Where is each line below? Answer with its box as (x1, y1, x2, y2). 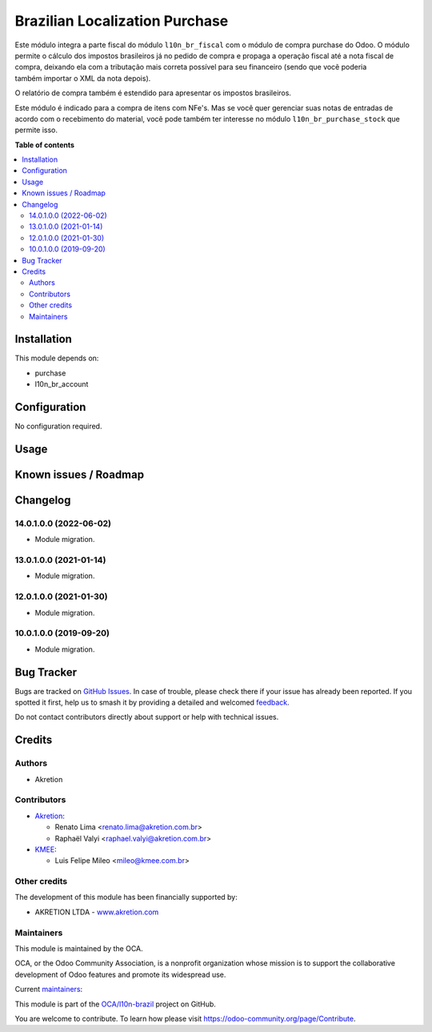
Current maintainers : (14, 985, 83, 994)
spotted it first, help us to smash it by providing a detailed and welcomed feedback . (14, 697, 290, 708)
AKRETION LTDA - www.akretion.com (34, 907, 159, 917)
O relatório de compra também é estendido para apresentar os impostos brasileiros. (14, 88, 292, 98)
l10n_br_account (34, 379, 89, 389)
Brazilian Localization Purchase (14, 12, 229, 30)
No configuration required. (14, 421, 102, 432)
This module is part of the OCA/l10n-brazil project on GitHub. (14, 999, 216, 1009)
